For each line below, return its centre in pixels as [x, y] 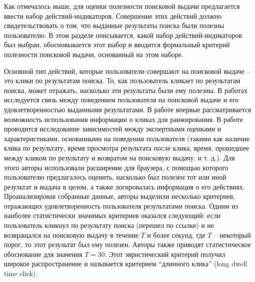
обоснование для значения [43, 254]
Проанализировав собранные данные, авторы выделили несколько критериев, [120, 196]
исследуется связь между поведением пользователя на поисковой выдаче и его [121, 100]
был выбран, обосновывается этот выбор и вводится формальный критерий [117, 45]
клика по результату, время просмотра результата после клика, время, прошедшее [127, 148]
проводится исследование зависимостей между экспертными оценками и [113, 129]
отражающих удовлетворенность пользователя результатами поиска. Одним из [121, 205]
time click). [21, 273]
